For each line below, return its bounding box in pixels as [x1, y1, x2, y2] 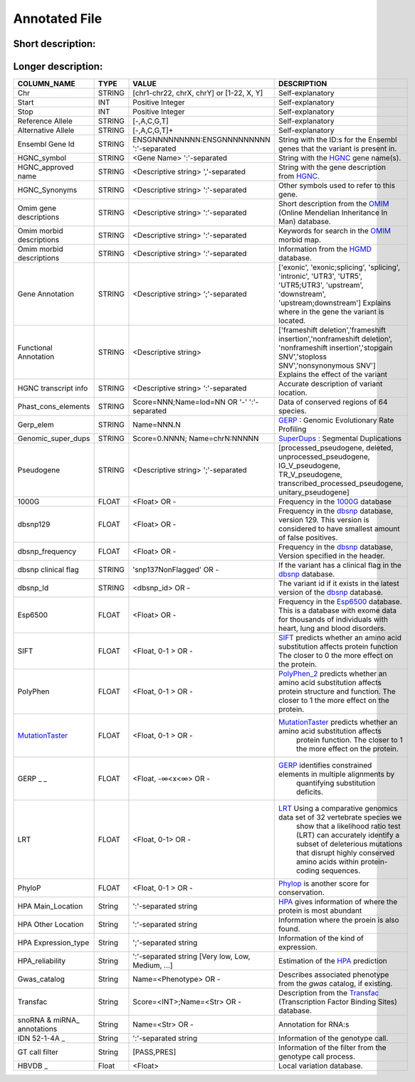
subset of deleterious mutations [296, 839, 403, 849]
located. [278, 316, 306, 326]
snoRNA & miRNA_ [17, 1015, 80, 1025]
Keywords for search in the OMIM [278, 226, 392, 236]
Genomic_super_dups [17, 434, 90, 444]
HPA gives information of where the [278, 897, 398, 907]
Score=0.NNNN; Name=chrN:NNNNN [132, 434, 259, 444]
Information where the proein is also [278, 915, 399, 925]
